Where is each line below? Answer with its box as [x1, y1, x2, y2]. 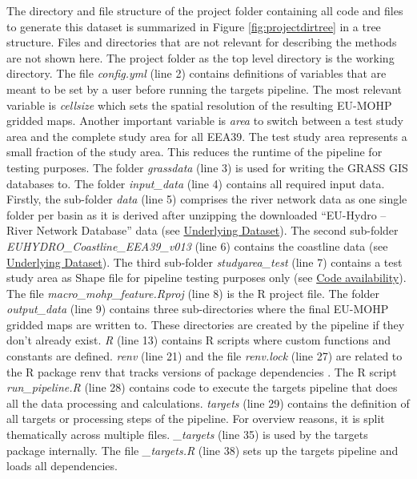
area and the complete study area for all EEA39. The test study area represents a [6, 127, 407, 144]
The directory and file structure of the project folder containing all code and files [6, 2, 403, 18]
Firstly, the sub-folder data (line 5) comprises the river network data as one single [6, 191, 407, 207]
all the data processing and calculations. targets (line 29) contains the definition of [6, 394, 410, 411]
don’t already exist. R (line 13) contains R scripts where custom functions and [6, 332, 391, 348]
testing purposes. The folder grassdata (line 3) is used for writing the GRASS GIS [6, 159, 408, 175]
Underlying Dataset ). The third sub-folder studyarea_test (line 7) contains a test [6, 253, 403, 270]
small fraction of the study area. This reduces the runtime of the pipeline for [6, 143, 383, 160]
